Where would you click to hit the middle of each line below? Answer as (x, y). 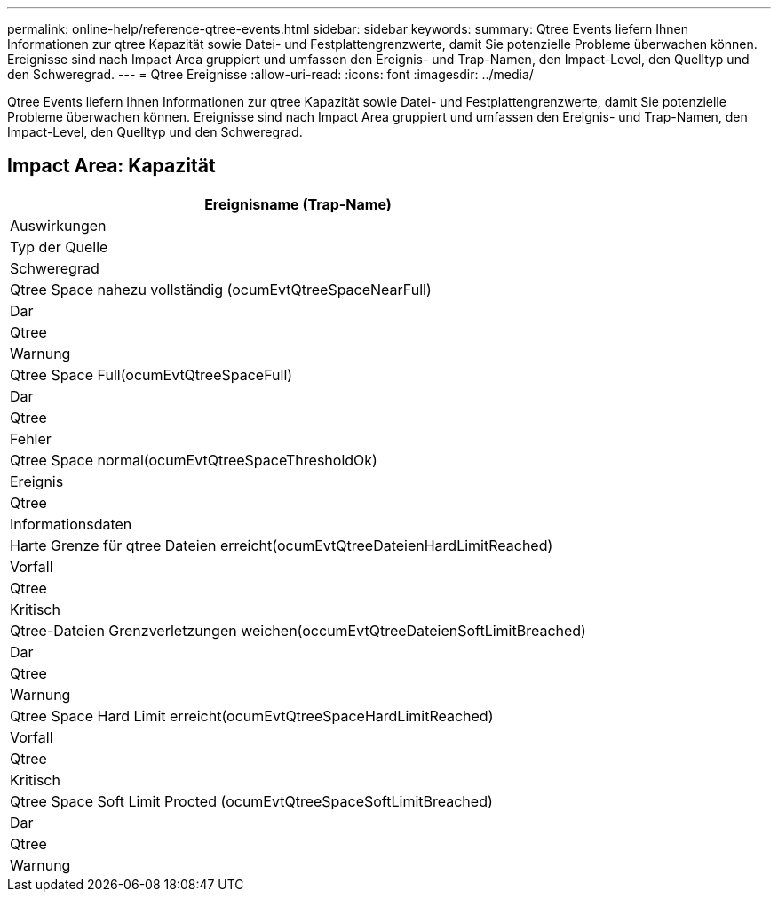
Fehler (31, 438)
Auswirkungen (58, 225)
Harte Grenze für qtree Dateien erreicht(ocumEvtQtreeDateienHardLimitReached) (282, 545)
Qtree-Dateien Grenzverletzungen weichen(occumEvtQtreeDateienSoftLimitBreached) (298, 630)
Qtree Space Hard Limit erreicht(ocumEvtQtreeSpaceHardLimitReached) (252, 716)
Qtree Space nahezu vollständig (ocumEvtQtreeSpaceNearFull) (221, 289)
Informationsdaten (71, 524)
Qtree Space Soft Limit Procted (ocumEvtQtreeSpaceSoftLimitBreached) (251, 801)
